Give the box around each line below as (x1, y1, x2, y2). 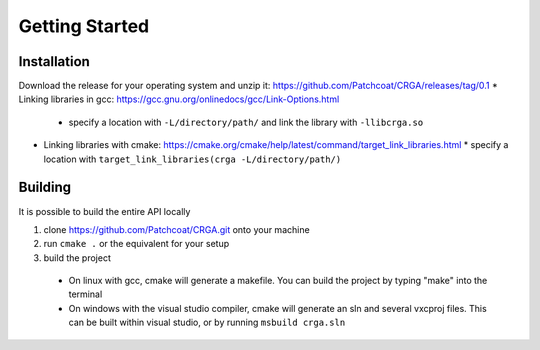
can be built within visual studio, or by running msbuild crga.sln (68, 316, 346, 329)
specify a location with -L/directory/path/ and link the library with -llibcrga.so (68, 116, 424, 128)
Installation (18, 53, 90, 70)
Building (18, 179, 72, 196)
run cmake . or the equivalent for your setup (43, 238, 230, 250)
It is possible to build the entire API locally (18, 205, 191, 217)
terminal (68, 288, 103, 300)
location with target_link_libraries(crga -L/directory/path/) (43, 153, 342, 165)
